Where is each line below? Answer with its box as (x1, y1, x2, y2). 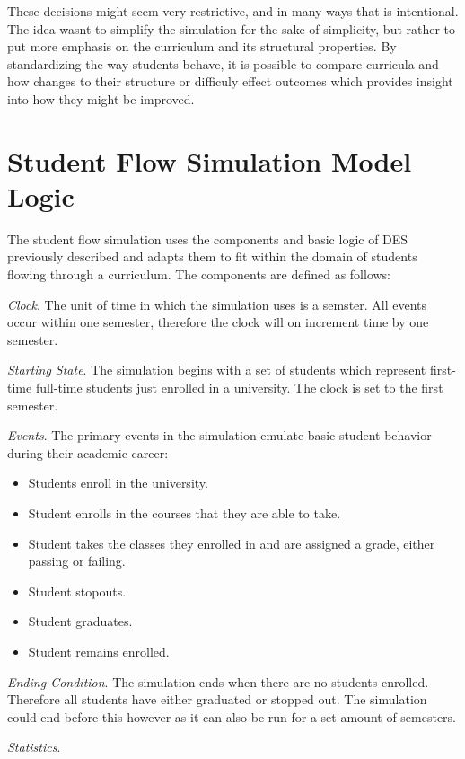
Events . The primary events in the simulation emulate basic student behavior (7, 426, 432, 445)
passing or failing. (28, 552, 126, 570)
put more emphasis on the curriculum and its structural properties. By (7, 37, 397, 56)
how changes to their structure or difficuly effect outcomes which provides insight (7, 72, 453, 91)
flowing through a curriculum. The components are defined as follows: (7, 265, 391, 284)
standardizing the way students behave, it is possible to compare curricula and (7, 54, 439, 73)
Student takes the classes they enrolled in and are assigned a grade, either (28, 534, 435, 552)
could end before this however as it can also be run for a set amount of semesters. (7, 707, 457, 726)
